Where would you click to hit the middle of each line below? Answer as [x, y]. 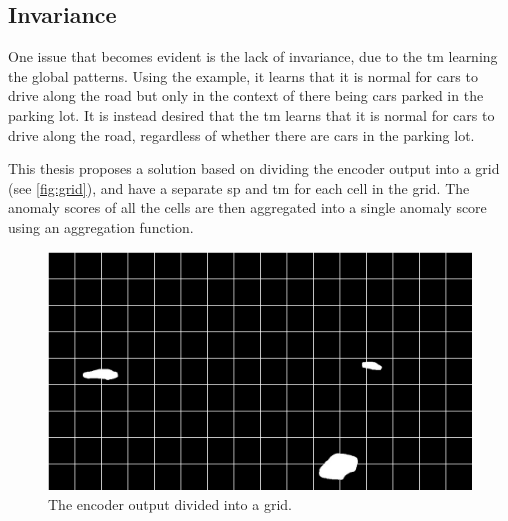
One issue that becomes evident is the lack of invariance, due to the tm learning [253, 56]
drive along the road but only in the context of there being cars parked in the [246, 95]
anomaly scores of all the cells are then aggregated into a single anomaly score [247, 207]
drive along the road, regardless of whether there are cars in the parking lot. [241, 134]
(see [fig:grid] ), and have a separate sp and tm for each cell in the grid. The [239, 187]
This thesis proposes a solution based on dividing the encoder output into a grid [254, 168]
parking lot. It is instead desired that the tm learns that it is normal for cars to [251, 114]
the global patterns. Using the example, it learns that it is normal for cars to [243, 75]
